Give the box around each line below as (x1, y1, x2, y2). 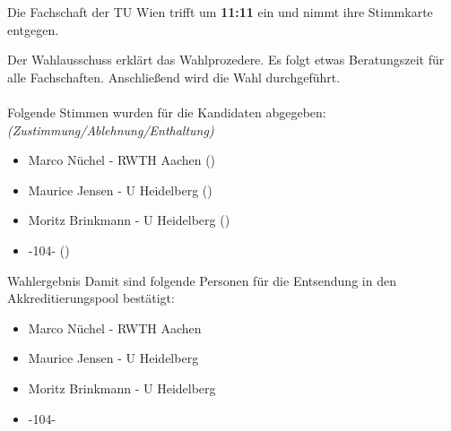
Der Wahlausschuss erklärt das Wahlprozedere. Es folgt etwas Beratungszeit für (7, 50, 445, 69)
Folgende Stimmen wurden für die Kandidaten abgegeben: (7, 102, 326, 121)
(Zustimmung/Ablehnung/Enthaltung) (7, 120, 214, 139)
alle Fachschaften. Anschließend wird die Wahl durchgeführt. (7, 67, 341, 86)
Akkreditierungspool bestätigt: (7, 289, 175, 307)
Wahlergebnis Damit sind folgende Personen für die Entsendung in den (7, 271, 396, 289)
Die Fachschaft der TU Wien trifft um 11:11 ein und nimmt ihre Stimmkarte (7, 3, 433, 21)
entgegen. (7, 20, 59, 39)
